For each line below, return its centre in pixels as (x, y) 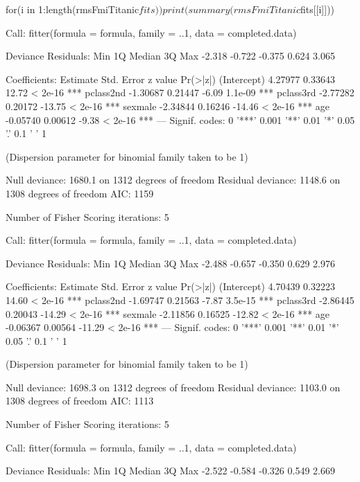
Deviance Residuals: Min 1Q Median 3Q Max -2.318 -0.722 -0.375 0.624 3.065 (170, 56)
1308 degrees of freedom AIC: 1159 (80, 193)
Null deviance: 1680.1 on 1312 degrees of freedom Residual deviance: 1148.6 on (173, 180)
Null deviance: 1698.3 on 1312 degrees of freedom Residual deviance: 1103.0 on (173, 387)
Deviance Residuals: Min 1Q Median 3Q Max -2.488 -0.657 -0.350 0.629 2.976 (170, 263)
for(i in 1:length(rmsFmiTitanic (72, 9)
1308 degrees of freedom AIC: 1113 (80, 401)
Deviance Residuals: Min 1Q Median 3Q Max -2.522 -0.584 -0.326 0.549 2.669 (170, 471)
